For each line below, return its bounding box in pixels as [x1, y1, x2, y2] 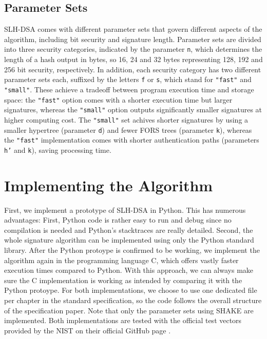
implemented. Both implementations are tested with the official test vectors [4, 315, 242, 326]
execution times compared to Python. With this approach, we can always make [4, 265, 254, 275]
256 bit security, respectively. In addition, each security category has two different [4, 64, 261, 74]
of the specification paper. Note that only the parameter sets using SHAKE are [4, 305, 254, 315]
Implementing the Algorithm [4, 174, 213, 195]
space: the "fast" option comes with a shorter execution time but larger [4, 94, 233, 105]
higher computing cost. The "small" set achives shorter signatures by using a [4, 114, 249, 125]
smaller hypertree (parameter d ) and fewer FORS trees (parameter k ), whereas [4, 124, 252, 135]
